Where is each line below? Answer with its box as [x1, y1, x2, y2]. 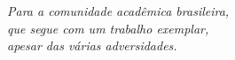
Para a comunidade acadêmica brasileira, [7, 2, 230, 19]
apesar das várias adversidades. [7, 36, 177, 55]
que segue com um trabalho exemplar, [7, 19, 209, 37]
